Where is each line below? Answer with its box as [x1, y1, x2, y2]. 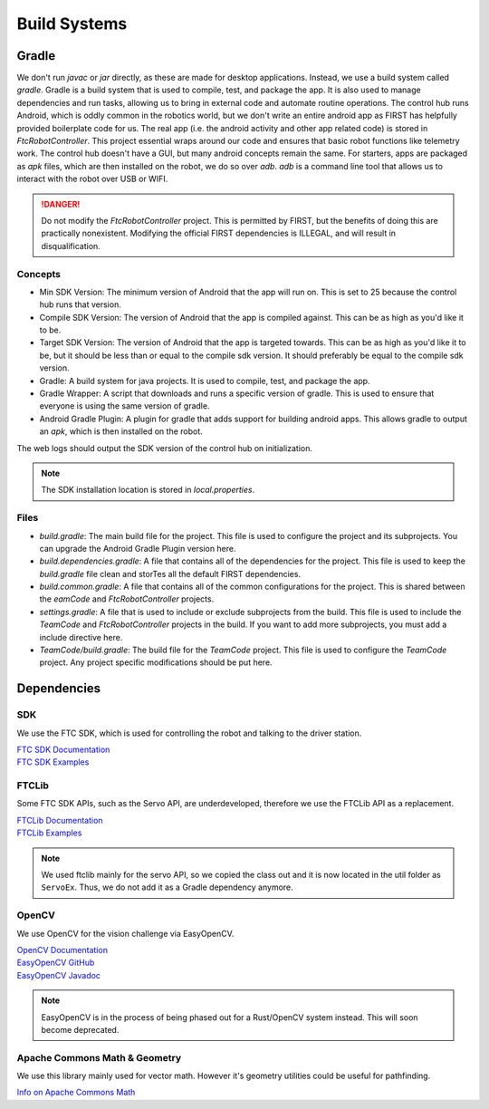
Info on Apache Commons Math [16, 1087, 136, 1098]
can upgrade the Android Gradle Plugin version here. [39, 543, 236, 554]
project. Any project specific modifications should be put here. [39, 657, 273, 668]
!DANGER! [41, 198, 81, 209]
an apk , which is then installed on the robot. [39, 426, 203, 437]
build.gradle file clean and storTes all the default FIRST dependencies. [39, 568, 302, 579]
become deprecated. [41, 1024, 120, 1035]
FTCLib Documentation [16, 815, 103, 825]
